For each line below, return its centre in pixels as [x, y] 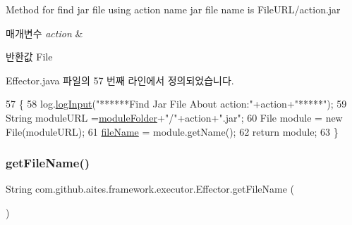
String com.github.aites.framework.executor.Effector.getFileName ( [150, 189]
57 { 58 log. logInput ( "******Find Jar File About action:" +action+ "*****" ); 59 [176, 104]
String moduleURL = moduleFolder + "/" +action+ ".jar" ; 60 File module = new [174, 117]
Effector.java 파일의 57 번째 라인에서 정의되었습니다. [120, 80]
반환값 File [29, 57]
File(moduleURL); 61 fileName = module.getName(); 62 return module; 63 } [172, 131]
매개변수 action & [44, 33]
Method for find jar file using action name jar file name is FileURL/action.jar [173, 9]
